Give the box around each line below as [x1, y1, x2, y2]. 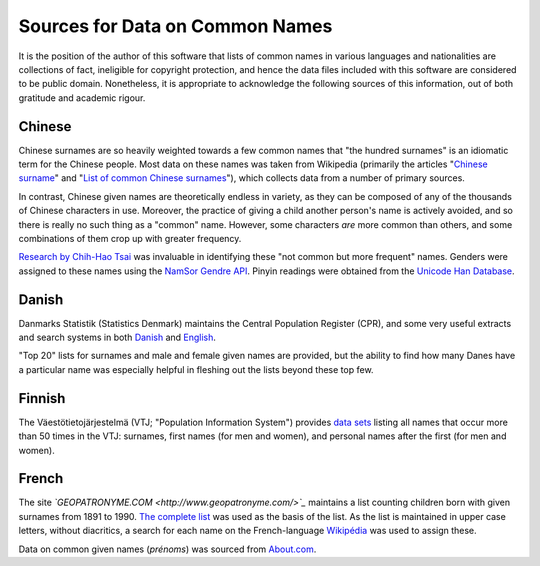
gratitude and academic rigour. [18, 91, 146, 104]
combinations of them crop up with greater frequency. [18, 232, 242, 244]
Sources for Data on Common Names [18, 15, 333, 37]
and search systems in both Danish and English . [18, 331, 217, 344]
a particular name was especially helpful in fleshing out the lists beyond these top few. [18, 363, 374, 375]
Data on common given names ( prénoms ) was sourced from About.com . [18, 543, 317, 555]
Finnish [18, 390, 66, 407]
